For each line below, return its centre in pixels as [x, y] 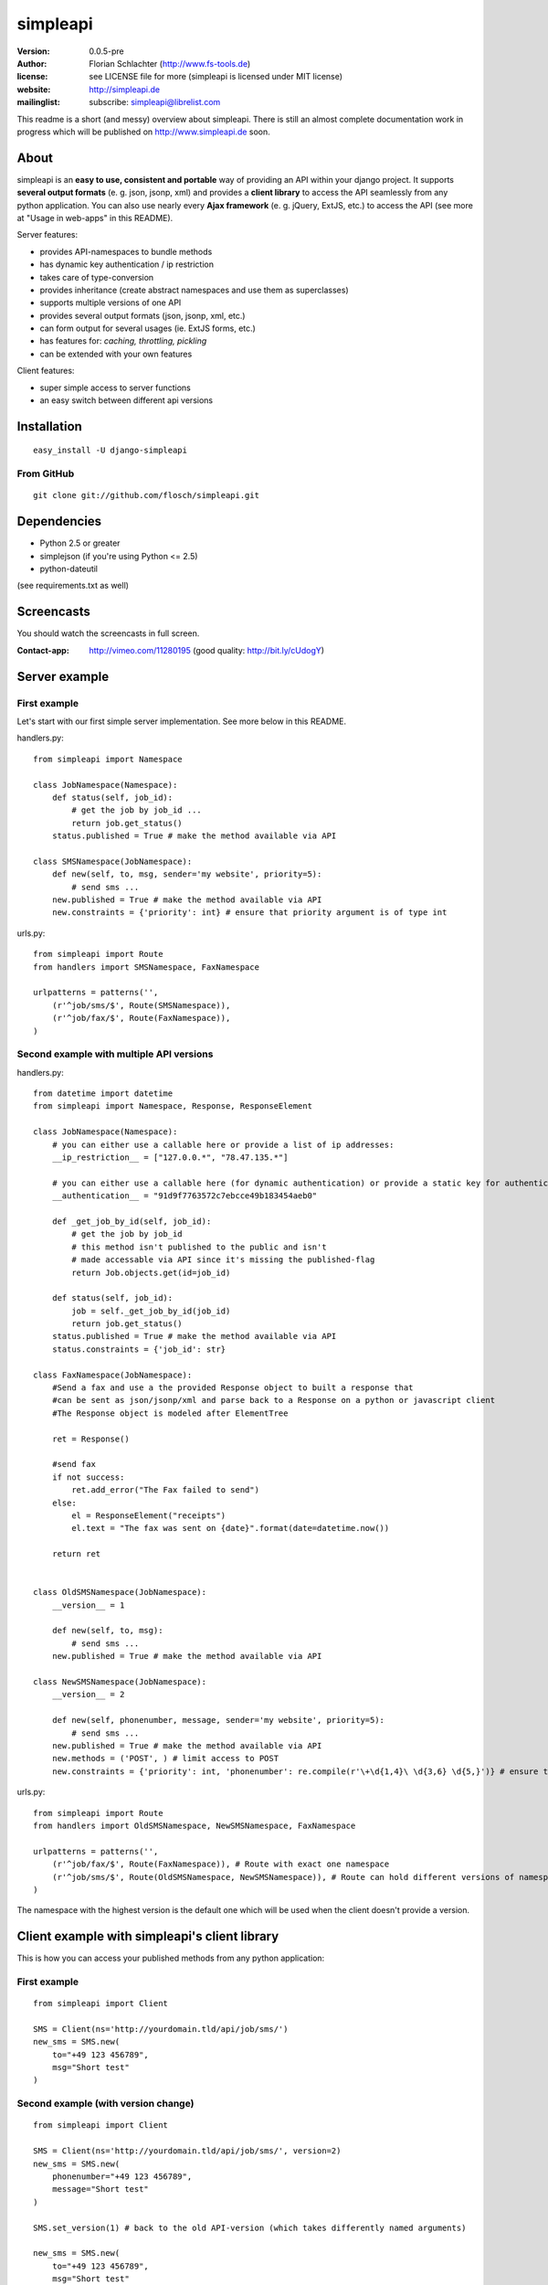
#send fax [74, 1464]
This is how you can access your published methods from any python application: [171, 1958]
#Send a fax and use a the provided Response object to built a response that [232, 1388]
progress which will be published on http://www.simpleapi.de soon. [144, 132]
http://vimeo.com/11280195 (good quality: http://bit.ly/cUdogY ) [206, 650]
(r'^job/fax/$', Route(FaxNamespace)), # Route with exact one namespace [221, 1864]
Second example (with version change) [105, 2104]
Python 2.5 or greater [80, 543]
